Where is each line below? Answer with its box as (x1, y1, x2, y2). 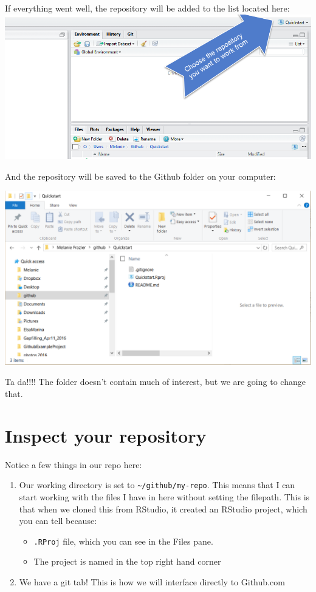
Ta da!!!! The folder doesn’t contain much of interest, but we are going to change (5, 375, 306, 388)
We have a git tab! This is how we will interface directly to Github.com (19, 576, 285, 588)
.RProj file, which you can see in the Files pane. (33, 534, 213, 547)
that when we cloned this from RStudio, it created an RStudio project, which (19, 502, 307, 515)
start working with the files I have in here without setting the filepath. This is (19, 491, 310, 503)
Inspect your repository (5, 423, 207, 447)
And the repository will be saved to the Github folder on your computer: (5, 169, 276, 182)
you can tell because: (19, 514, 97, 527)
